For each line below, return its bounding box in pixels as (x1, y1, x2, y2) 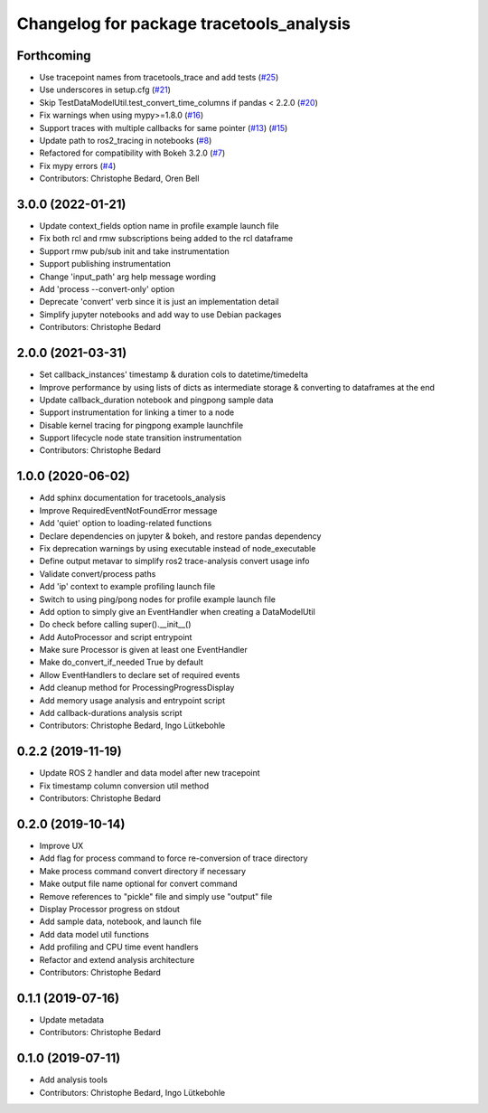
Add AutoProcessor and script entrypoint (39, 631, 192, 642)
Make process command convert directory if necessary (39, 865, 247, 876)
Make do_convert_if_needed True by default (39, 656, 203, 668)
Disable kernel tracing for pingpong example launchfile (39, 420, 244, 430)
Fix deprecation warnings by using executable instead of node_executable (39, 542, 316, 553)
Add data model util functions (39, 929, 149, 939)
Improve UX (39, 841, 84, 851)
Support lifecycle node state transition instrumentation (39, 432, 242, 443)
